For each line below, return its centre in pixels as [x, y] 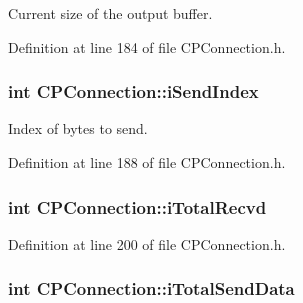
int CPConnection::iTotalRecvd [137, 206]
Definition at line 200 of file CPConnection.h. [147, 243]
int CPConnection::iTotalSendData [151, 288]
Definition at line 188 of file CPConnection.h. [147, 162]
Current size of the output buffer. [110, 13]
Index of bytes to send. [78, 128]
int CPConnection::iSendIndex [133, 91]
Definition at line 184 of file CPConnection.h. [147, 46]
